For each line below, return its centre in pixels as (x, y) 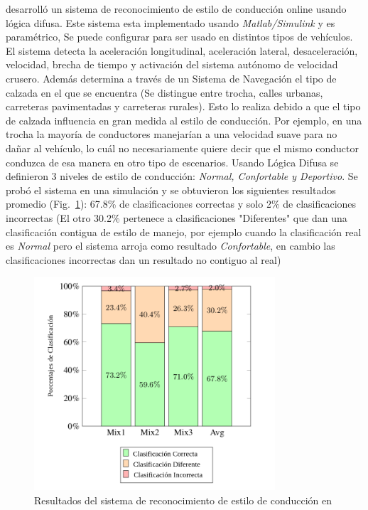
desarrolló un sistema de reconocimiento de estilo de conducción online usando (176, 9)
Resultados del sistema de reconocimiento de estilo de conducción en (183, 500)
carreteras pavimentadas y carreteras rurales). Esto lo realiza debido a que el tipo (183, 106)
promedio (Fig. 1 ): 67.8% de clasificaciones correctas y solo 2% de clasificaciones (181, 204)
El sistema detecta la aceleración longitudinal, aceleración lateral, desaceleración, (182, 50)
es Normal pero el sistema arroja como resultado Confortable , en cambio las (171, 246)
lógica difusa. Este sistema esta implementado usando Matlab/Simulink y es (171, 22)
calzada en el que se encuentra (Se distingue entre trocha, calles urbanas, (164, 92)
